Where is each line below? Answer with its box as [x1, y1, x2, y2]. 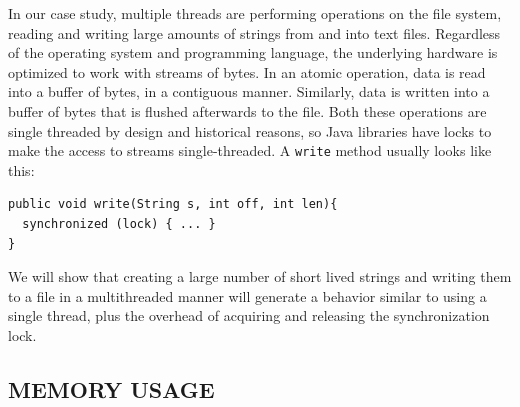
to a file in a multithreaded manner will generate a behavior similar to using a [8, 285, 487, 306]
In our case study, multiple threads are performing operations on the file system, [8, 3, 502, 23]
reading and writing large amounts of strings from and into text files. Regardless [8, 22, 501, 43]
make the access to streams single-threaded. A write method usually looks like [8, 140, 492, 161]
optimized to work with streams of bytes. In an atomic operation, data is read [8, 61, 486, 82]
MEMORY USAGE [8, 373, 215, 404]
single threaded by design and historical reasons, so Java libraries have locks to [8, 120, 492, 141]
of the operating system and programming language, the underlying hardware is [8, 42, 498, 63]
